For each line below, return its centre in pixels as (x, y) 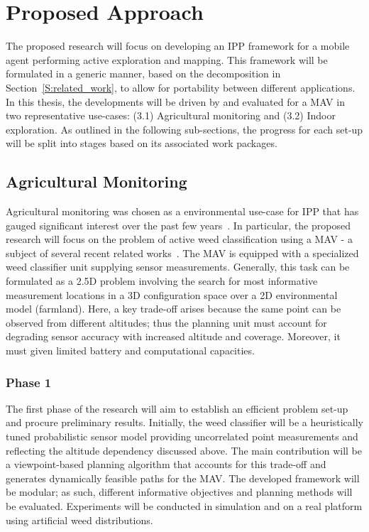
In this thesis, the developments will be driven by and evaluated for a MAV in (175, 101)
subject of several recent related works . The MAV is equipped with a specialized (182, 253)
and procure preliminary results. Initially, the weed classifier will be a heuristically (184, 422)
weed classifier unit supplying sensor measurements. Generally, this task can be (178, 267)
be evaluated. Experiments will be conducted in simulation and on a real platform (184, 505)
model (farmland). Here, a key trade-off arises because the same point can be (174, 309)
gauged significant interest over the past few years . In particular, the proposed (178, 225)
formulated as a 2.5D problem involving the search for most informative (162, 281)
